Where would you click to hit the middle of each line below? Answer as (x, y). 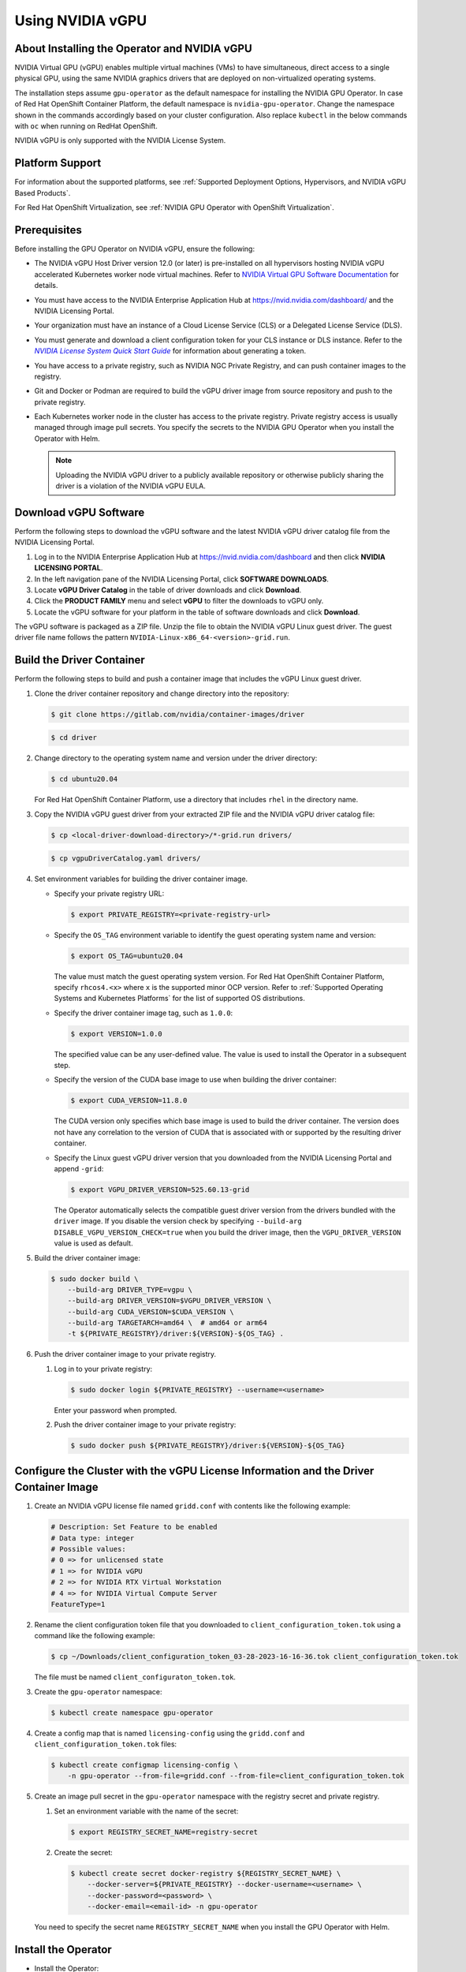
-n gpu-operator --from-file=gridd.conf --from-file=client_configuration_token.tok (236, 1776)
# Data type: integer (93, 1538)
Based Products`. (43, 192)
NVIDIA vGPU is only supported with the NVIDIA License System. (120, 140)
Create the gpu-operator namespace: (98, 1691)
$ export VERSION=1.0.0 (117, 1034)
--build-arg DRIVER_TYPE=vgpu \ (130, 1289)
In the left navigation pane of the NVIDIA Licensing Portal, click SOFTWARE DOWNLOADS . (181, 579)
